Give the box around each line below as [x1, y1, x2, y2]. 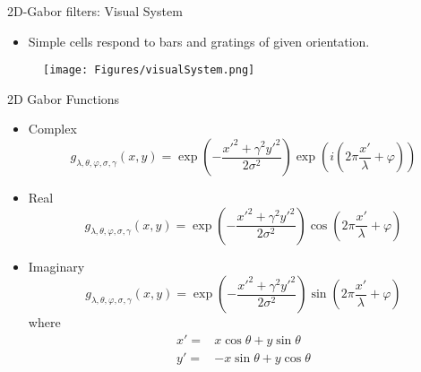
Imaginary [28, 256, 85, 275]
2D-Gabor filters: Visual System [7, 2, 183, 20]
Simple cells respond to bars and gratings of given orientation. [28, 31, 370, 50]
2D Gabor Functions [7, 89, 120, 108]
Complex [28, 119, 77, 138]
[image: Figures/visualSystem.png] [43, 64, 255, 77]
